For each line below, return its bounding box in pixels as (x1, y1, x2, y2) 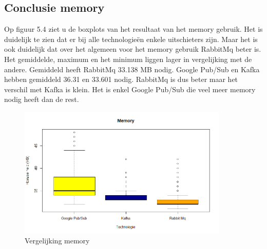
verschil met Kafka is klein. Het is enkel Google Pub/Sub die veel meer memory (4, 84, 256, 94)
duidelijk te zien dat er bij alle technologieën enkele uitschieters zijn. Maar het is (4, 33, 258, 44)
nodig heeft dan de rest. (4, 94, 79, 105)
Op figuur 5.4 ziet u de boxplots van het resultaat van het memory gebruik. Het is (4, 24, 263, 34)
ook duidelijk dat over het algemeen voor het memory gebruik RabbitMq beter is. (4, 44, 261, 54)
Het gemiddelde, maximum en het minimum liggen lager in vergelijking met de (4, 53, 252, 64)
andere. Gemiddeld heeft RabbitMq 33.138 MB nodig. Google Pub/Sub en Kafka (4, 64, 260, 74)
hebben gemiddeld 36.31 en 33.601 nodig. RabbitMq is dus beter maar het (4, 74, 238, 85)
